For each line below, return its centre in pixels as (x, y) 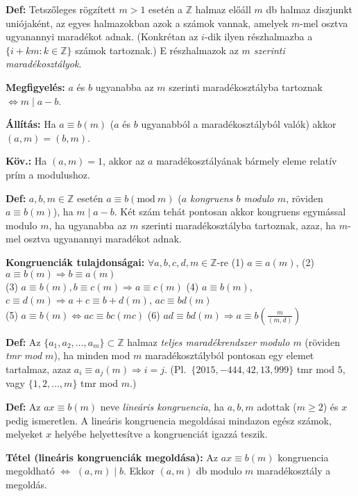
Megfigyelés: (35, 86)
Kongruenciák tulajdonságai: (75, 262)
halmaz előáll (223, 9)
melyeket (24, 434)
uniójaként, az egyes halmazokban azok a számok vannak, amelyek (147, 23)
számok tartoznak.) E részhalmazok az (157, 50)
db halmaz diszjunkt (309, 9)
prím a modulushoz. (48, 174)
